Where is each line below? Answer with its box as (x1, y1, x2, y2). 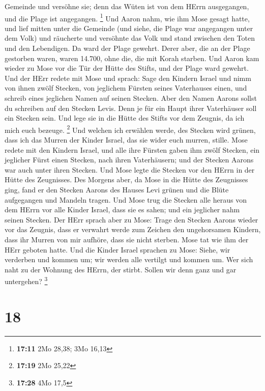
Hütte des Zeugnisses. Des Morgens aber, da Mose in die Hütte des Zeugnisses (5, 174, 248, 185)
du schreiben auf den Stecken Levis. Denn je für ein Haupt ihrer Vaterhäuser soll (5, 102, 257, 113)
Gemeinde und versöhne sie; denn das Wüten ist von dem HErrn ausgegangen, (5, 1, 249, 11)
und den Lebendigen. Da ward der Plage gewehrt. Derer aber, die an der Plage (5, 43, 250, 53)
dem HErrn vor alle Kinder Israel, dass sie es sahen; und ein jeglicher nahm (5, 204, 240, 215)
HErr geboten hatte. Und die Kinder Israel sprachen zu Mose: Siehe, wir (5, 244, 230, 255)
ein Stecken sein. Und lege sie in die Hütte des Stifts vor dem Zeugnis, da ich (5, 113, 245, 123)
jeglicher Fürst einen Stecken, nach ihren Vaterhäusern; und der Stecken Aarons (5, 154, 254, 165)
